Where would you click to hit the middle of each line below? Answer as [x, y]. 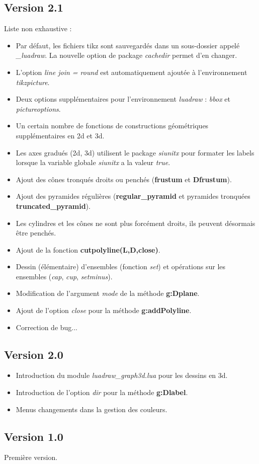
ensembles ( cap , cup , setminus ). [64, 276]
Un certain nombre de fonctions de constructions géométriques [112, 126]
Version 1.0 [34, 436]
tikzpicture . [33, 82]
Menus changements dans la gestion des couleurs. [92, 409]
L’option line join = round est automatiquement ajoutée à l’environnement [132, 72]
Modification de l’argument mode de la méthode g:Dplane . [108, 293]
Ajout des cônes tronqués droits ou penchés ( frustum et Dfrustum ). [124, 179]
